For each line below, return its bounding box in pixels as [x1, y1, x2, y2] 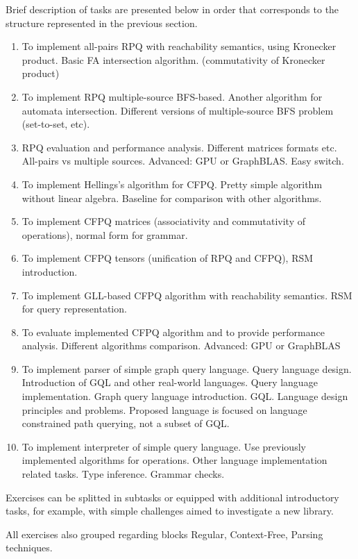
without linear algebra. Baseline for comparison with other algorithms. [22, 190, 322, 205]
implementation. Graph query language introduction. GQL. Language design [22, 389, 348, 403]
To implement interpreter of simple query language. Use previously [22, 439, 306, 453]
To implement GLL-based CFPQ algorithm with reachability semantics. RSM [22, 287, 352, 302]
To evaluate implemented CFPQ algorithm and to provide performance [22, 324, 325, 339]
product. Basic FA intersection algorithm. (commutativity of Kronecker [22, 52, 325, 67]
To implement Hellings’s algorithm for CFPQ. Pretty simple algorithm [22, 176, 323, 191]
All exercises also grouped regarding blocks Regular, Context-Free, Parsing [6, 526, 323, 541]
